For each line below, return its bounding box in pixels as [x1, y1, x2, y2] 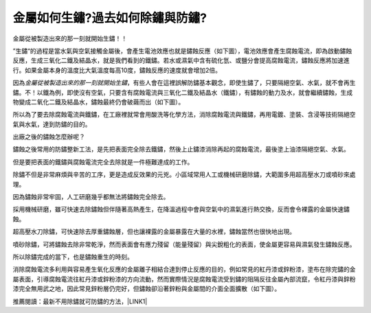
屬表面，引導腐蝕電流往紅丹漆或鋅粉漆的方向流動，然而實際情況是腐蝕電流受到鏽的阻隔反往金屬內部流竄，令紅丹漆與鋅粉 [12, 275, 356, 283]
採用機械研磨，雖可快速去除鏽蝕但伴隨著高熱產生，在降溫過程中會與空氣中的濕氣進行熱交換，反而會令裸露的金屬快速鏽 [12, 205, 350, 213]
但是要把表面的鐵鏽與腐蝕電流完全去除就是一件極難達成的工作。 [12, 158, 194, 166]
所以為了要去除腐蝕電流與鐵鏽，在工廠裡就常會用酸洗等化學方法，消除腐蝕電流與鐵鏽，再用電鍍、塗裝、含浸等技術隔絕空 [12, 111, 356, 119]
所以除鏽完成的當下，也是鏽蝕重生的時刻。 [12, 253, 133, 261]
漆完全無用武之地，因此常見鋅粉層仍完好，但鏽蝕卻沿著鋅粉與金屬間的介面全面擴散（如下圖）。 [12, 285, 281, 293]
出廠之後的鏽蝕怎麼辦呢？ [12, 132, 85, 141]
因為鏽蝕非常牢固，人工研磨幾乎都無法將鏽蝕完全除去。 [12, 193, 170, 201]
